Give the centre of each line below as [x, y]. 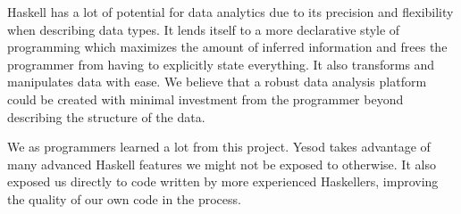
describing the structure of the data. [106, 116]
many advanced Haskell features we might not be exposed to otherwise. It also [222, 164]
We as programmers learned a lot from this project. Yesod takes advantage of [219, 147]
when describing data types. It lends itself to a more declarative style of [204, 29]
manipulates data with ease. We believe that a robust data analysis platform [217, 82]
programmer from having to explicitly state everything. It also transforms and [221, 64]
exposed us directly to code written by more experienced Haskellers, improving [223, 181]
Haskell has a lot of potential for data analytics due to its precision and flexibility [230, 12]
